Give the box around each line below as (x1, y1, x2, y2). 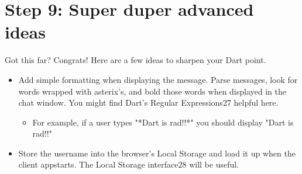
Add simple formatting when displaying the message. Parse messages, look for (18, 73, 298, 85)
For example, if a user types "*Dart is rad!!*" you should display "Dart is (32, 116, 294, 128)
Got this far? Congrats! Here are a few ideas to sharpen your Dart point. (5, 54, 266, 66)
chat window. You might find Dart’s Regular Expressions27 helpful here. (18, 96, 279, 109)
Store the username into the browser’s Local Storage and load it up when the (18, 147, 296, 159)
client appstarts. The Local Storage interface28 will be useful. (18, 158, 239, 170)
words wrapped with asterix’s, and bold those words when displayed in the (18, 85, 286, 97)
